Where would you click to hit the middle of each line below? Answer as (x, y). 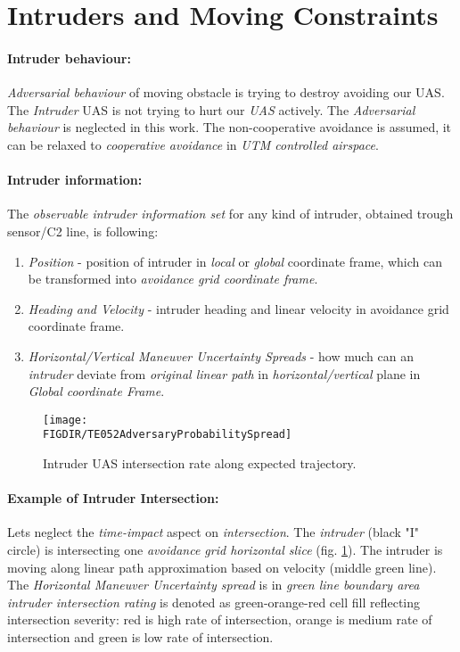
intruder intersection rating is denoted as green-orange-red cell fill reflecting (214, 602)
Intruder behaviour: (69, 58)
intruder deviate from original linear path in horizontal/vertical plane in (224, 373)
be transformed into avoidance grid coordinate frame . (173, 279)
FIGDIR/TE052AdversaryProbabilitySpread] (168, 435)
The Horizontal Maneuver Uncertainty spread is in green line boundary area (214, 585)
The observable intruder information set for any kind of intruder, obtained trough (230, 214)
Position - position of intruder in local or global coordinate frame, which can (235, 261)
